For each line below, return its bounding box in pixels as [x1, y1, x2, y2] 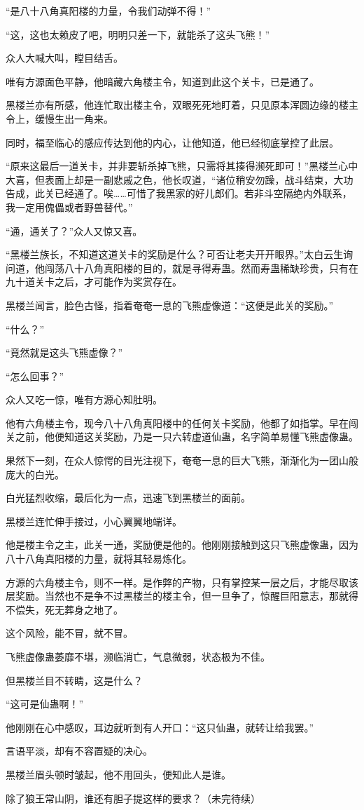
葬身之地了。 [64, 602, 123, 616]
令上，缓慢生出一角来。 [6, 111, 113, 126]
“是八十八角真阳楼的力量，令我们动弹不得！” [6, 4, 211, 18]
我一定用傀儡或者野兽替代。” [6, 199, 133, 214]
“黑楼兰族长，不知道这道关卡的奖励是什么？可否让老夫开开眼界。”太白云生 [6, 247, 344, 262]
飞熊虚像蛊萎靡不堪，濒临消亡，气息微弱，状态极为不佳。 [6, 649, 270, 663]
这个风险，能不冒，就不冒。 [6, 626, 133, 640]
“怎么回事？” [6, 368, 64, 383]
